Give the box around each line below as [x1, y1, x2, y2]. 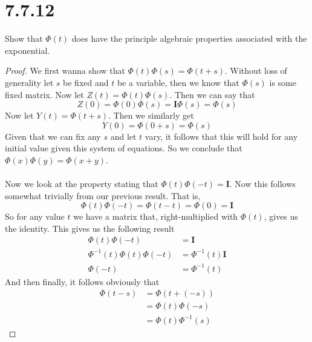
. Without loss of [225, 64, 287, 77]
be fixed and [63, 76, 109, 88]
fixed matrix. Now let [5, 88, 84, 100]
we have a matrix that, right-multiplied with [73, 210, 238, 223]
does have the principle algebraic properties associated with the [71, 32, 307, 45]
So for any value [5, 210, 65, 223]
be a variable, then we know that [117, 76, 239, 88]
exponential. [5, 44, 50, 56]
